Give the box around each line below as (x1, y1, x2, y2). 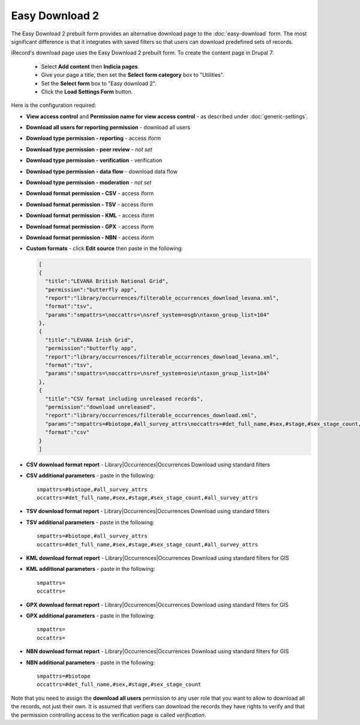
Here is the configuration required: (11, 102, 97, 109)
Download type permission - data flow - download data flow (26, 168, 178, 175)
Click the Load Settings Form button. (41, 88, 133, 95)
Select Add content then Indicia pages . (41, 63, 140, 70)
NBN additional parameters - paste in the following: (26, 658, 155, 666)
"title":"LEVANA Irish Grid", (45, 336, 134, 343)
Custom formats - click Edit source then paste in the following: (26, 245, 183, 252)
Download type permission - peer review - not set (26, 146, 152, 153)
